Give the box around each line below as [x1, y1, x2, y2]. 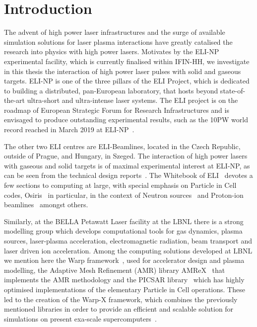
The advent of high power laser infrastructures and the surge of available [4, 27, 225, 37]
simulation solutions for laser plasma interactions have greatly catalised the [4, 36, 233, 47]
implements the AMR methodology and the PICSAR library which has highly [4, 274, 245, 285]
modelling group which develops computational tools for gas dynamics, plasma [4, 226, 243, 236]
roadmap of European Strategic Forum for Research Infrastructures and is [4, 104, 229, 115]
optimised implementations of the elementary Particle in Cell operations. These [4, 284, 245, 294]
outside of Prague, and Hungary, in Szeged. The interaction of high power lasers [4, 151, 248, 161]
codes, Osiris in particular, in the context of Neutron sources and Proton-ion [4, 189, 244, 200]
